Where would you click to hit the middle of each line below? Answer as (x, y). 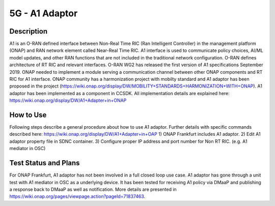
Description (29, 31)
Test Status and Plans (45, 163)
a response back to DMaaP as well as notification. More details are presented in (93, 189)
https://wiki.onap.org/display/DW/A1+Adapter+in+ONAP (68, 100)
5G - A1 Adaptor (44, 13)
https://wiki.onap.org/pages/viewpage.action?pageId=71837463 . (77, 196)
